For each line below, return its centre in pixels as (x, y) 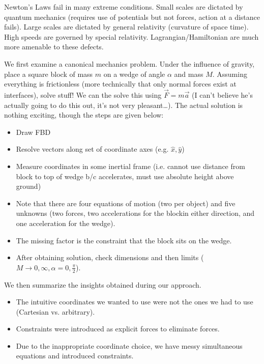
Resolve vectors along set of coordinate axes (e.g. (92, 149)
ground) (28, 186)
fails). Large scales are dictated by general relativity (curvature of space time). (126, 27)
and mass (189, 74)
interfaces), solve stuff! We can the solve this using (83, 94)
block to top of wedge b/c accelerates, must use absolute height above (125, 176)
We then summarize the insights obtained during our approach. (103, 284)
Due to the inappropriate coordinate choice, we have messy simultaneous (129, 345)
